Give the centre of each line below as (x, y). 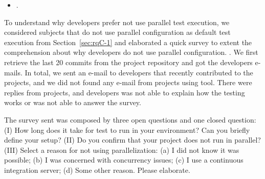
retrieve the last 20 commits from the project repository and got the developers (128, 62)
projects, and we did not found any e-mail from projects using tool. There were (128, 82)
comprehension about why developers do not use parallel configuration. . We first (131, 52)
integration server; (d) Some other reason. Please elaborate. (97, 170)
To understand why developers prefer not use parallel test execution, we (117, 22)
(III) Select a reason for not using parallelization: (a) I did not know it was (122, 150)
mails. (13, 72)
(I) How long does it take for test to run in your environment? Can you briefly (127, 130)
